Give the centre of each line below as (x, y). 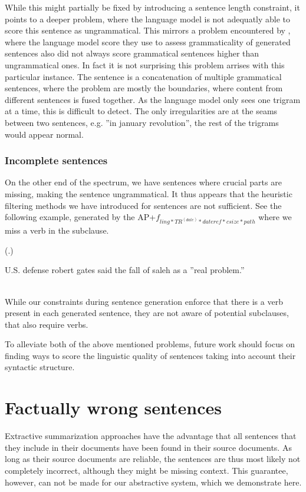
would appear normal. (44, 134)
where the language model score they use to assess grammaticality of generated (148, 41)
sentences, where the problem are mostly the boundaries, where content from (144, 88)
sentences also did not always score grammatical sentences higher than (132, 53)
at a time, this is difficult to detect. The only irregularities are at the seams (141, 111)
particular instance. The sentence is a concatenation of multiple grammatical (143, 76)
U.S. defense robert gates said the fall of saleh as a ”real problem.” (125, 270)
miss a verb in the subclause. (57, 230)
